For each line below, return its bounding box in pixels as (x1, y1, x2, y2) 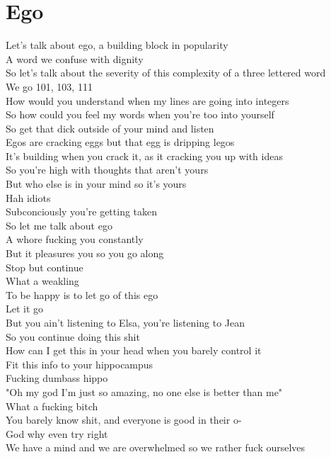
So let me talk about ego (6, 218, 112, 232)
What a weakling (6, 273, 79, 288)
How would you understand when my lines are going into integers (6, 93, 289, 108)
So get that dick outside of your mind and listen (6, 120, 214, 135)
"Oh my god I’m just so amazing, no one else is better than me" (6, 384, 283, 399)
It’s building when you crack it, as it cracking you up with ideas (6, 148, 283, 163)
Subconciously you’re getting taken (6, 204, 158, 219)
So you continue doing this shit (6, 329, 140, 344)
